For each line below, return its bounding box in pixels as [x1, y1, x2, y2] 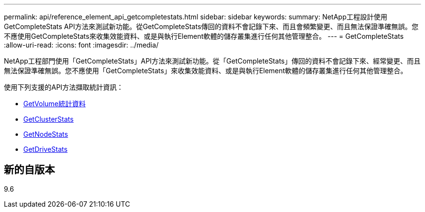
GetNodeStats [23, 130, 68, 138]
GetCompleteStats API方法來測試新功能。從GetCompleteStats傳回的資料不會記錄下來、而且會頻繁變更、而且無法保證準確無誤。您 [4, 22, 419, 31]
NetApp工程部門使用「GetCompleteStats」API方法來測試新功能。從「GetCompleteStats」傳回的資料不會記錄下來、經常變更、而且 [4, 57, 421, 65]
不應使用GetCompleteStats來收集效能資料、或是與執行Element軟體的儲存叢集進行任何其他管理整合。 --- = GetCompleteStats [4, 32, 404, 40]
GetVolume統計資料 [23, 99, 86, 108]
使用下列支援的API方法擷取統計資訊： [4, 83, 124, 91]
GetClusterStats [23, 115, 74, 123]
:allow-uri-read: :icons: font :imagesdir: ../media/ [4, 41, 159, 49]
